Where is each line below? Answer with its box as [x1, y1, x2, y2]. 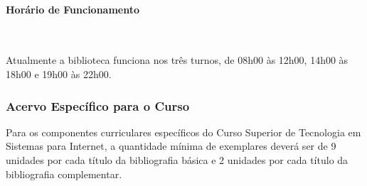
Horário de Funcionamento [6, 1, 140, 16]
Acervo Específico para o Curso [6, 97, 190, 114]
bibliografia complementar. [6, 166, 122, 181]
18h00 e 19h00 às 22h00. [6, 66, 112, 81]
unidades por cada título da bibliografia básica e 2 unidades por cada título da [6, 152, 349, 167]
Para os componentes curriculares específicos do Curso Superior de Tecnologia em [6, 124, 361, 139]
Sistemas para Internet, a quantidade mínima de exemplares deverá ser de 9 [6, 138, 336, 153]
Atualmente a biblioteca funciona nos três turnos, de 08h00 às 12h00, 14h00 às [6, 53, 349, 67]
